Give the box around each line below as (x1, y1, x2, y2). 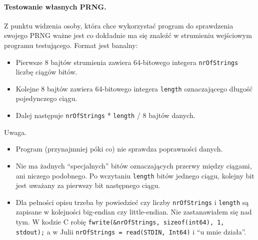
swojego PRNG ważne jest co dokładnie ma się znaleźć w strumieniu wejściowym (4, 30, 252, 40)
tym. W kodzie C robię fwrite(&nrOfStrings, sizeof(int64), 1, (15, 216, 224, 227)
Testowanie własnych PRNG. (4, 1, 106, 11)
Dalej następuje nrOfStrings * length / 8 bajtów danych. (15, 110, 195, 120)
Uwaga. (4, 126, 27, 137)
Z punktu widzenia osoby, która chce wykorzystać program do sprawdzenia (4, 20, 233, 30)
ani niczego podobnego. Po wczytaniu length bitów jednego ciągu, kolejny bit (15, 170, 254, 180)
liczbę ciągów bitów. (15, 66, 77, 77)
